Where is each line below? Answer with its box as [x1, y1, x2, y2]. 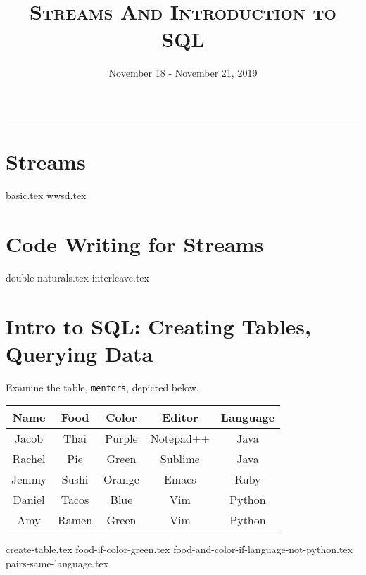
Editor [162, 409, 198, 426]
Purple [105, 430, 138, 447]
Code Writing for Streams [6, 229, 264, 258]
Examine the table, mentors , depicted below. [6, 379, 199, 394]
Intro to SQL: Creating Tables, [6, 311, 311, 340]
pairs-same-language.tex [6, 555, 109, 570]
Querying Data [6, 339, 153, 367]
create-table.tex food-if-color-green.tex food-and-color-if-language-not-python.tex [6, 542, 353, 557]
